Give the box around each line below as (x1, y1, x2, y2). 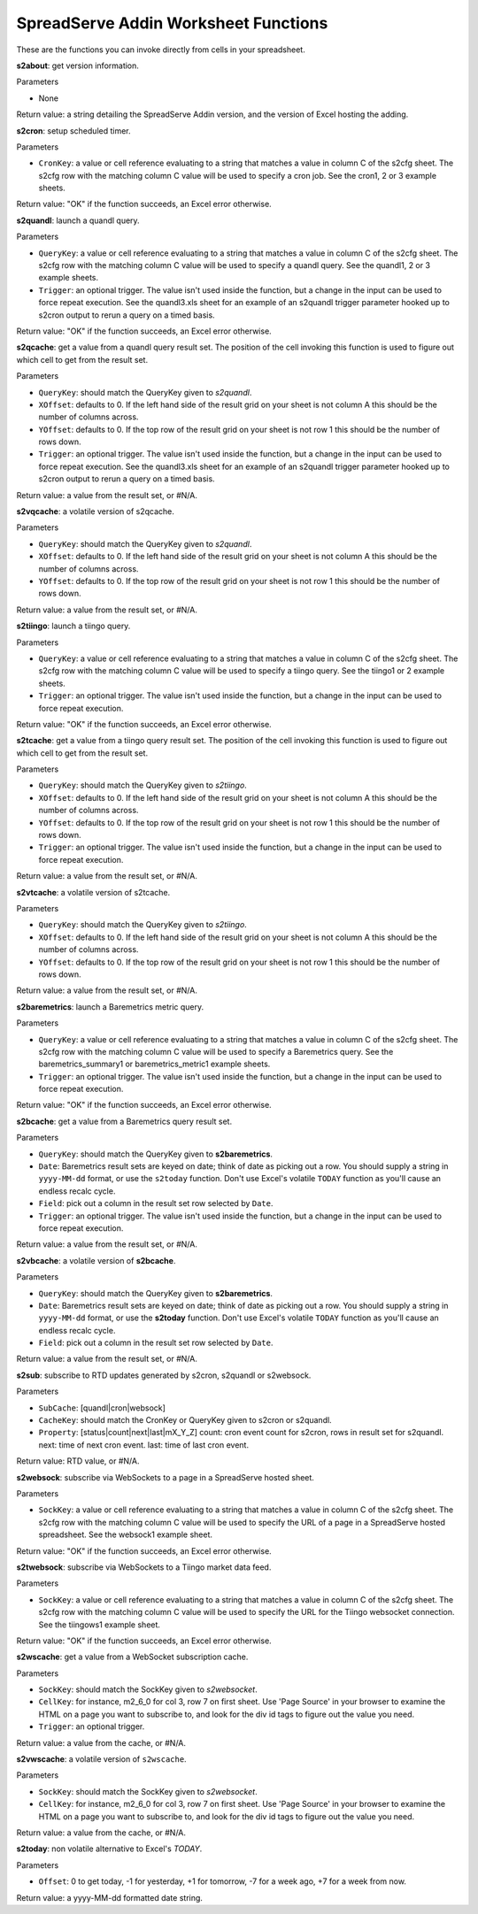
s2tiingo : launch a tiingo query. (16, 620, 131, 632)
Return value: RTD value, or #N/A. (16, 1456, 140, 1466)
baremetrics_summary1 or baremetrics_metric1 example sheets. (38, 1058, 271, 1070)
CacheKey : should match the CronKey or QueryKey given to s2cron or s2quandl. (38, 1415, 332, 1426)
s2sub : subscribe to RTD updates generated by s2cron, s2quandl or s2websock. (16, 1370, 312, 1380)
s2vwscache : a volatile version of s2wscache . (16, 1754, 187, 1764)
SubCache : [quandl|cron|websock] (38, 1403, 166, 1413)
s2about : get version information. (16, 60, 139, 71)
